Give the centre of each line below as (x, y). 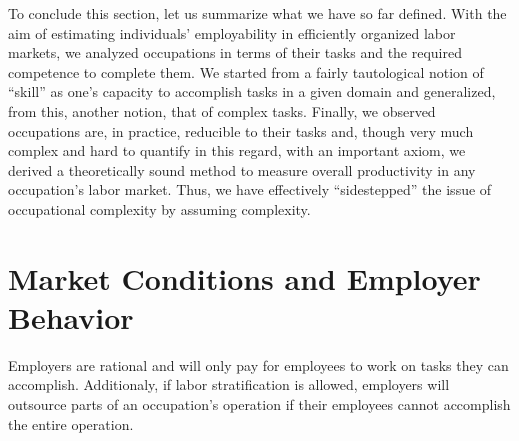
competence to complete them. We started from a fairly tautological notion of (246, 71)
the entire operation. (71, 423)
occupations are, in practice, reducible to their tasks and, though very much (241, 130)
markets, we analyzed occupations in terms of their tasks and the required (235, 52)
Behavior (71, 316)
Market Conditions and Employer (244, 277)
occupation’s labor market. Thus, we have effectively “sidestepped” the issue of (250, 189)
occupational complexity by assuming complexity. (159, 208)
